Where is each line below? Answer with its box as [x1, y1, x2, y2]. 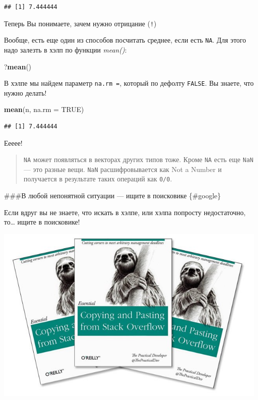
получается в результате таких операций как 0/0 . [23, 173, 172, 184]
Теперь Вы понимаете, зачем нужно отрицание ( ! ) [4, 18, 157, 28]
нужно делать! [4, 87, 47, 98]
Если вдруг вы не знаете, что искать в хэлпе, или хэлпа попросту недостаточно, [4, 207, 246, 217]
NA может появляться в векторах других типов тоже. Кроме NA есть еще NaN [23, 154, 254, 165]
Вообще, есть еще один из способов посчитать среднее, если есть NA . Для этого [4, 35, 246, 45]
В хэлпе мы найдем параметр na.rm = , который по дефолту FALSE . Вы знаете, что [4, 78, 254, 88]
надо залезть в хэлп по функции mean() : [4, 44, 127, 55]
